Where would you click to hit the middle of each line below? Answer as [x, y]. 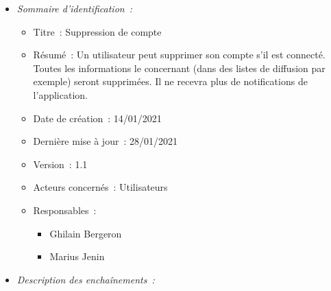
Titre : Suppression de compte [97, 31]
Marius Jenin [77, 256]
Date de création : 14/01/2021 [97, 118]
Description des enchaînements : [86, 279]
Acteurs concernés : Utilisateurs [100, 187]
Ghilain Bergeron [86, 233]
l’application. [60, 94]
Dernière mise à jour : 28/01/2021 [105, 141]
